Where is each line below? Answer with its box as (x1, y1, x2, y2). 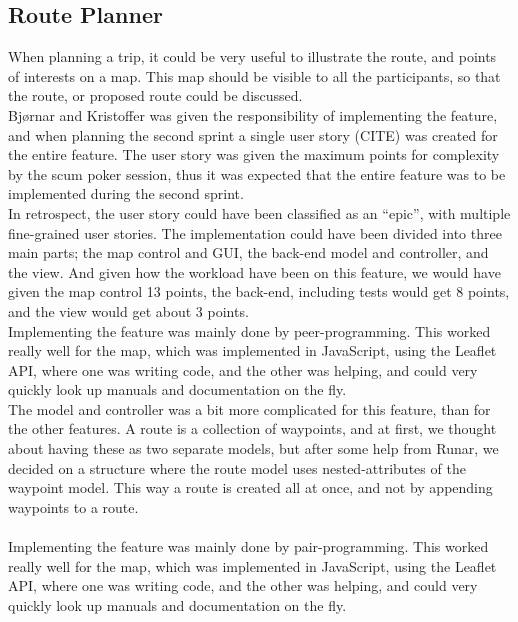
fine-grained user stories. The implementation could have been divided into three (8, 222, 502, 243)
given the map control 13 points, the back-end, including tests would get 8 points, (8, 281, 510, 302)
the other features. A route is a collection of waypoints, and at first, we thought (8, 418, 497, 439)
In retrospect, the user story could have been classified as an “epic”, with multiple (8, 202, 511, 223)
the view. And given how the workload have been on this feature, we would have (8, 261, 501, 282)
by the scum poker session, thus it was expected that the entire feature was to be (8, 163, 506, 184)
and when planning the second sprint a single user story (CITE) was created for (8, 124, 498, 145)
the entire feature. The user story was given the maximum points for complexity (8, 144, 500, 165)
